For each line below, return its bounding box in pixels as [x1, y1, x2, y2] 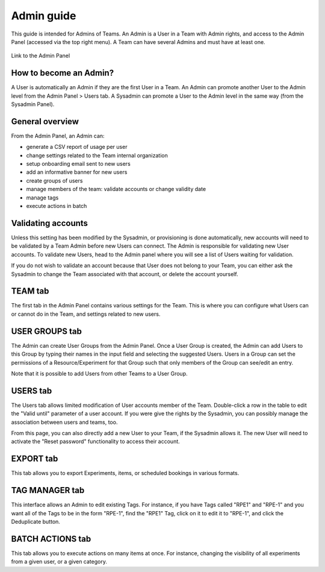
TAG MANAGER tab [11, 485, 85, 495]
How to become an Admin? [11, 68, 114, 78]
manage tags [26, 193, 59, 201]
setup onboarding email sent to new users [26, 160, 131, 168]
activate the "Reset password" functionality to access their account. [11, 438, 180, 445]
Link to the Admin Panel [11, 52, 70, 60]
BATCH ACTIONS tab [11, 533, 91, 544]
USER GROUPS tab [11, 326, 82, 336]
